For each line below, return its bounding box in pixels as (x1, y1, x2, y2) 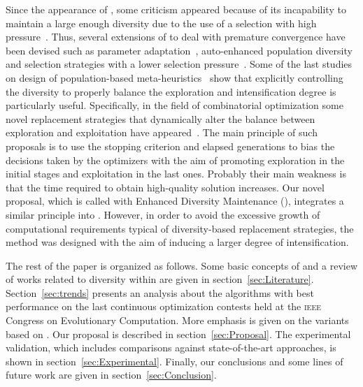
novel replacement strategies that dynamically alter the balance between (6, 111, 315, 126)
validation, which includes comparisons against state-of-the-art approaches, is (6, 340, 336, 355)
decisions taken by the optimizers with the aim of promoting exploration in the (6, 152, 345, 167)
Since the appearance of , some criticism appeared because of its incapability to (6, 2, 346, 16)
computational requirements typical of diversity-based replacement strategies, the (6, 221, 354, 235)
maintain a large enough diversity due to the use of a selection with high (6, 15, 317, 30)
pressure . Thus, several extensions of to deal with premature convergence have (6, 29, 346, 44)
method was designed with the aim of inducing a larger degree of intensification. (6, 235, 349, 249)
